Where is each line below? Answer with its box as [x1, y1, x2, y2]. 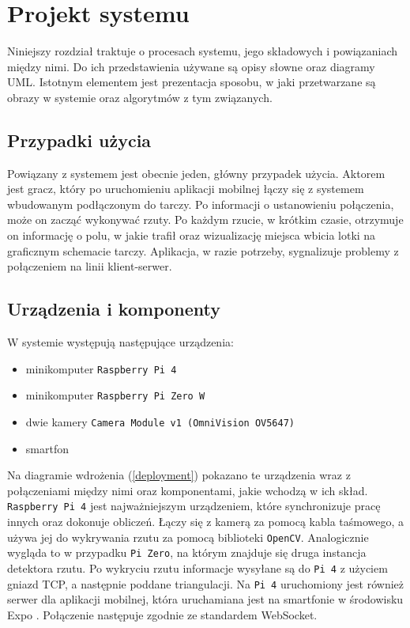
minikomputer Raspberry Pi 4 [25, 360, 177, 376]
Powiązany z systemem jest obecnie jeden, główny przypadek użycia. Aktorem [7, 165, 386, 181]
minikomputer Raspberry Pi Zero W [25, 387, 205, 403]
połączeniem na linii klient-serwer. [7, 258, 172, 274]
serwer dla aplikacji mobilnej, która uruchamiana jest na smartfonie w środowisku [7, 591, 404, 607]
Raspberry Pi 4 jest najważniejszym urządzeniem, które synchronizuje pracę [7, 497, 381, 514]
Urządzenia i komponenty [7, 297, 220, 321]
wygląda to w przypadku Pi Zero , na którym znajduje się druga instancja [7, 544, 367, 561]
